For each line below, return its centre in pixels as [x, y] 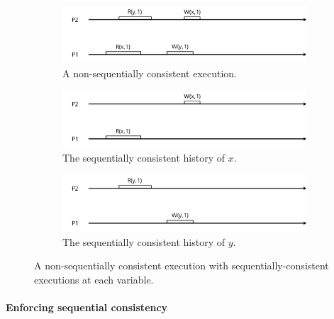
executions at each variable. [94, 280]
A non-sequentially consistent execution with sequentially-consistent [182, 265]
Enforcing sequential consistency [87, 307]
